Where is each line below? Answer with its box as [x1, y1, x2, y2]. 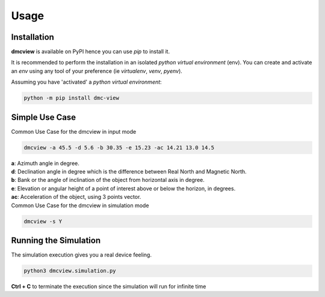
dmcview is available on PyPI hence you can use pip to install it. [11, 48, 170, 55]
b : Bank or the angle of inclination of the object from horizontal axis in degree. [11, 177, 205, 184]
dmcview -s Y [23, 217, 63, 225]
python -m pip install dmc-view [23, 95, 120, 102]
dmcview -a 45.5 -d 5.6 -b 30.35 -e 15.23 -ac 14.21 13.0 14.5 [23, 144, 215, 151]
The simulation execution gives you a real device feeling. [11, 251, 152, 258]
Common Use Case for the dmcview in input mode [11, 128, 137, 135]
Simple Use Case [11, 112, 76, 122]
